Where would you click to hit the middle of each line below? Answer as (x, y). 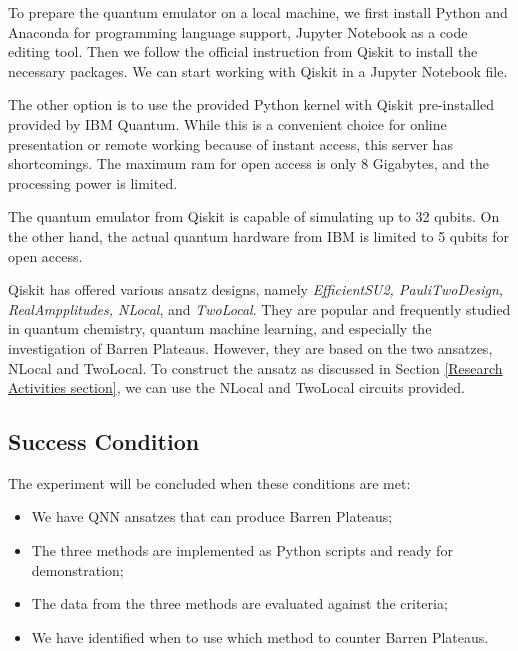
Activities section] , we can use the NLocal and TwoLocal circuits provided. (236, 387)
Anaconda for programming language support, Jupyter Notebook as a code (238, 31)
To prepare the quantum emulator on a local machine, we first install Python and (258, 12)
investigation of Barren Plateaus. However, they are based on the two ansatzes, (250, 347)
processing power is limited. (93, 182)
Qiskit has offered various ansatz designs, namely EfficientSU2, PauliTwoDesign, (256, 289)
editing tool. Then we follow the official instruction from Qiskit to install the (243, 51)
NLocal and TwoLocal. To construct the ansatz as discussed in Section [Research (255, 367)
